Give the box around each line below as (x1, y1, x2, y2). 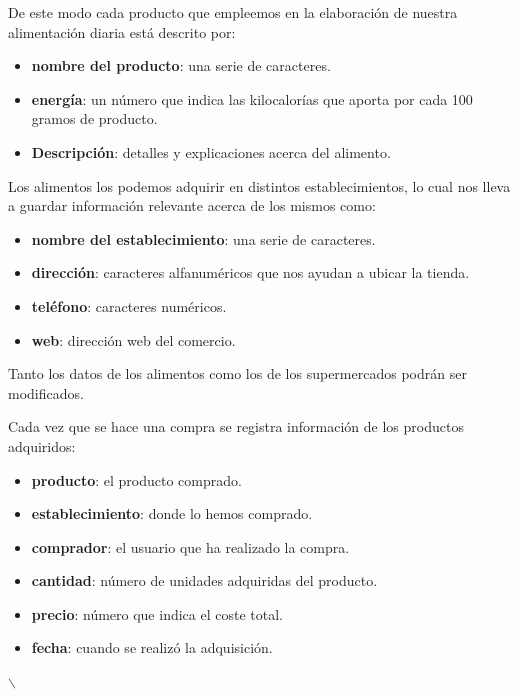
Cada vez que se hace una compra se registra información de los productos (8, 416, 464, 437)
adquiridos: (8, 435, 76, 456)
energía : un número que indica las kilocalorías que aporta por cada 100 (31, 88, 473, 109)
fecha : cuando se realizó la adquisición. (31, 637, 273, 658)
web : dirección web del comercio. (31, 329, 236, 350)
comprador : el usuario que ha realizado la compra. (31, 536, 350, 557)
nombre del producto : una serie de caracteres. (31, 55, 331, 76)
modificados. (8, 382, 84, 403)
